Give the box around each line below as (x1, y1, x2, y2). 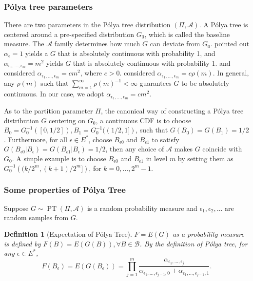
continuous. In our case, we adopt (4, 89, 104, 99)
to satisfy (152, 134, 179, 144)
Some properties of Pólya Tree (4, 184, 126, 196)
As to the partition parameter (4, 105, 93, 115)
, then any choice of (105, 144, 164, 154)
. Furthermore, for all (4, 134, 67, 144)
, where (80, 68, 102, 78)
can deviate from (150, 38, 200, 49)
